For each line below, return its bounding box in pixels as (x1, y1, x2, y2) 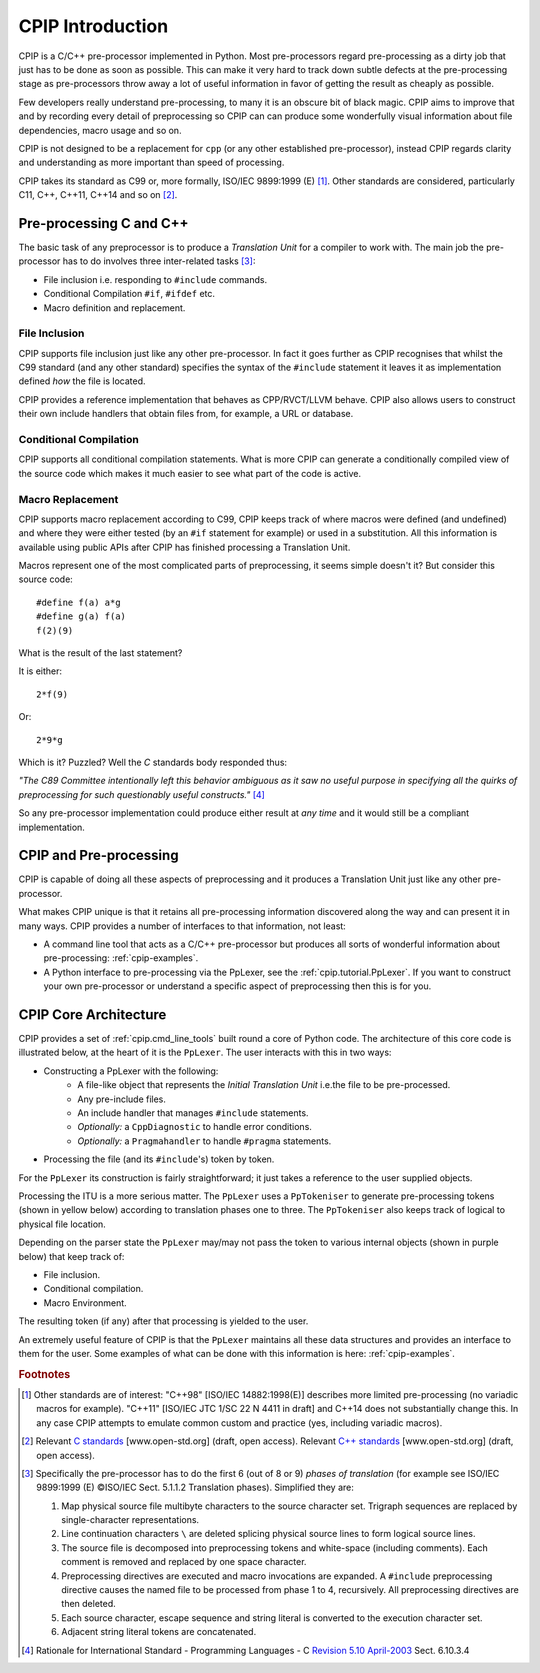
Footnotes (18, 1367, 71, 1381)
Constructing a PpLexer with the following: (43, 1065, 219, 1077)
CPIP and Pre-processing (18, 847, 179, 864)
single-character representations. (61, 1514, 200, 1526)
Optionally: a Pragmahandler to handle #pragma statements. (77, 1135, 332, 1147)
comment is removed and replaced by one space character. (61, 1556, 307, 1568)
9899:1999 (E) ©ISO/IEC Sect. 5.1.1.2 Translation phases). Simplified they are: (36, 1481, 354, 1494)
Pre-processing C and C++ (18, 215, 189, 232)
